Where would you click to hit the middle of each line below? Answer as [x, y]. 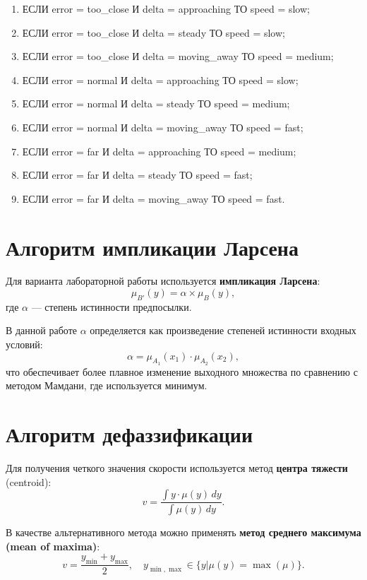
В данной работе [41, 330]
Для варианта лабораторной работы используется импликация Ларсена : [163, 281]
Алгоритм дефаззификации [130, 434]
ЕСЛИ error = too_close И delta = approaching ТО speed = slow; [166, 8]
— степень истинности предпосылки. [112, 306]
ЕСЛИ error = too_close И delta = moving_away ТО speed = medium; [178, 56]
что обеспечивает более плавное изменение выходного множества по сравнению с [182, 371]
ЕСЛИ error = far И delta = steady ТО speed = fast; [137, 175]
